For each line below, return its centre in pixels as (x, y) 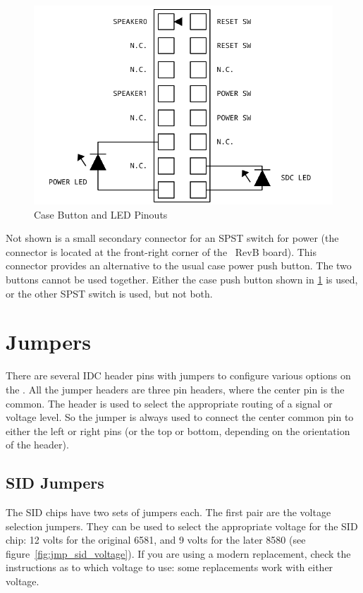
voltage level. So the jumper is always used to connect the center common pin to (180, 417)
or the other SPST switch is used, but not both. (109, 293)
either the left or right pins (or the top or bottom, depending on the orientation (178, 430)
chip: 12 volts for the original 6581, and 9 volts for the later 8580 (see (156, 540)
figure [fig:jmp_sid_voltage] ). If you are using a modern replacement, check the (178, 553)
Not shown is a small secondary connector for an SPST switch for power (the (172, 238)
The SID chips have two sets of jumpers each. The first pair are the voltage (168, 512)
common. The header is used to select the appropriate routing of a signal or (169, 403)
